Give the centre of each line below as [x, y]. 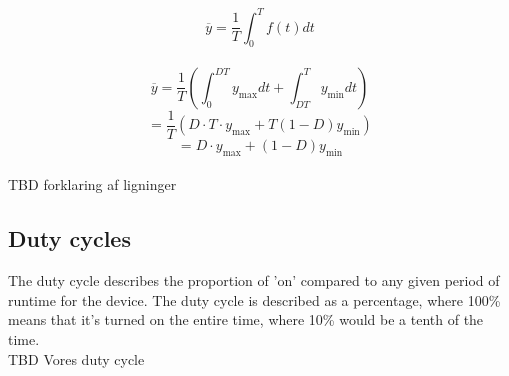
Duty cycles [69, 238]
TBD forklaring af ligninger [92, 184]
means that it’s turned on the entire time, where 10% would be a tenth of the [246, 319]
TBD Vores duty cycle [76, 358]
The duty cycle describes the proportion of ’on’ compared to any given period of [254, 280]
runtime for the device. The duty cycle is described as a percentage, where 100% [254, 299]
